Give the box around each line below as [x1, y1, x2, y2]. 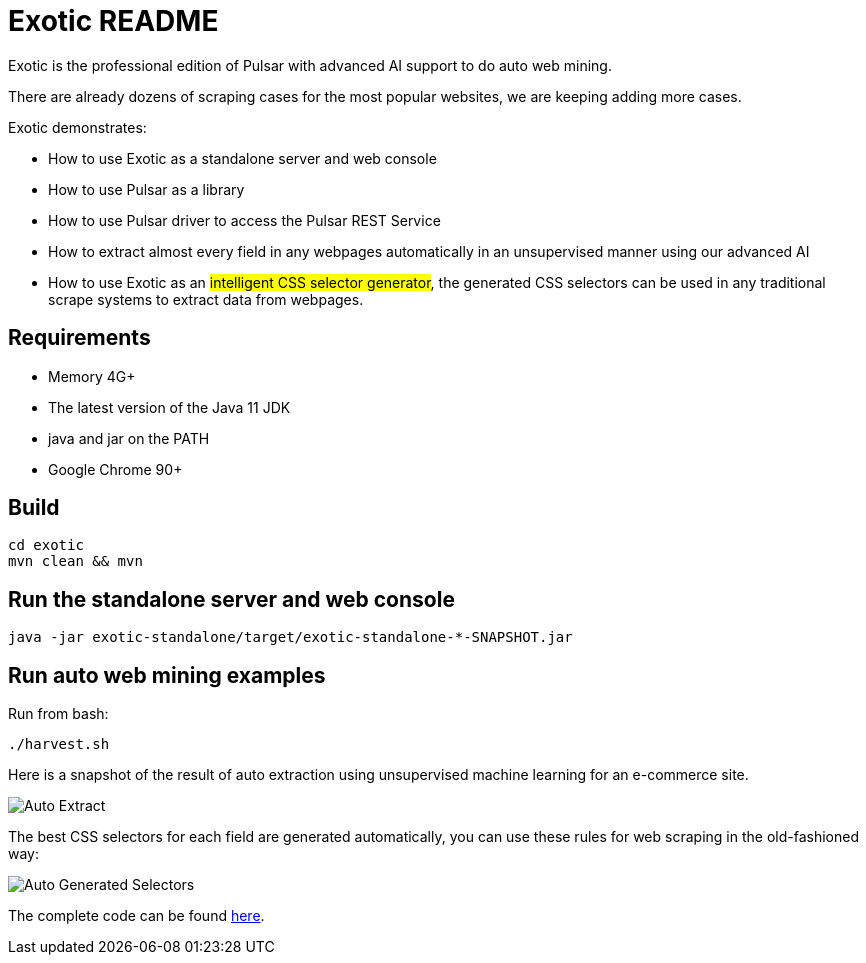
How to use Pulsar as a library [48, 180, 245, 198]
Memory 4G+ [48, 367, 136, 385]
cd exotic [8, 537, 84, 554]
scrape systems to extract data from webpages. [48, 290, 364, 308]
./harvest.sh [8, 736, 110, 753]
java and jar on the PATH [48, 429, 210, 447]
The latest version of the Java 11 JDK [48, 398, 291, 416]
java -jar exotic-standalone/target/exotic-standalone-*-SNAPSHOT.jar [8, 629, 573, 646]
